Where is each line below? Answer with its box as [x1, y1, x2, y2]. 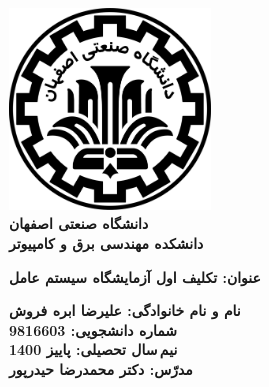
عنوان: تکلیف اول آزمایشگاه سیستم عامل [9, 266, 261, 287]
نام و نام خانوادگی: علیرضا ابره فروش [9, 300, 241, 321]
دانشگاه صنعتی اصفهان [9, 213, 149, 234]
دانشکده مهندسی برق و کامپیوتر [9, 232, 204, 253]
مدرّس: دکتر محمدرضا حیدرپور [9, 358, 193, 379]
